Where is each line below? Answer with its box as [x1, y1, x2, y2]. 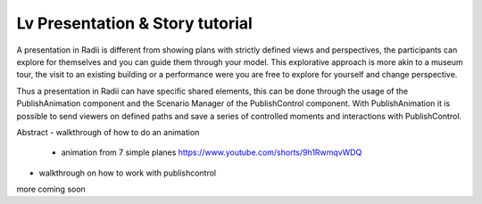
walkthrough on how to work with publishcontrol [38, 167, 217, 178]
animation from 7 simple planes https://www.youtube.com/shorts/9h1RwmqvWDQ [61, 147, 362, 158]
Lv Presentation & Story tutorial [16, 13, 253, 33]
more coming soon [16, 184, 87, 195]
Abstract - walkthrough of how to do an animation [16, 126, 200, 137]
